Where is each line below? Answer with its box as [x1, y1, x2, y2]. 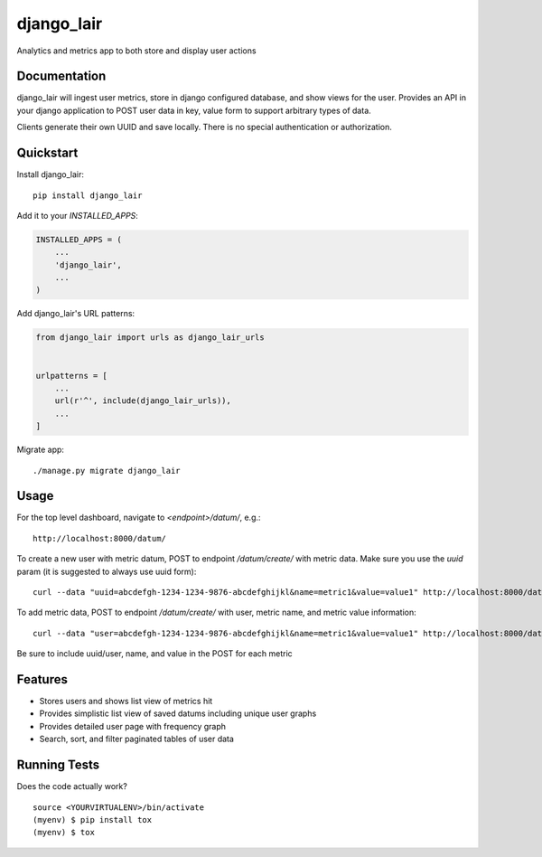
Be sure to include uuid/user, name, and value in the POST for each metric [16, 648, 293, 659]
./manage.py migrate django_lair [33, 466, 181, 476]
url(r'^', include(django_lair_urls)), [54, 396, 232, 406]
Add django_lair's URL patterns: [16, 308, 135, 319]
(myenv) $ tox [33, 827, 95, 838]
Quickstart [16, 146, 79, 161]
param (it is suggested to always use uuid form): [16, 566, 197, 577]
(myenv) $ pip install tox [33, 815, 153, 824]
